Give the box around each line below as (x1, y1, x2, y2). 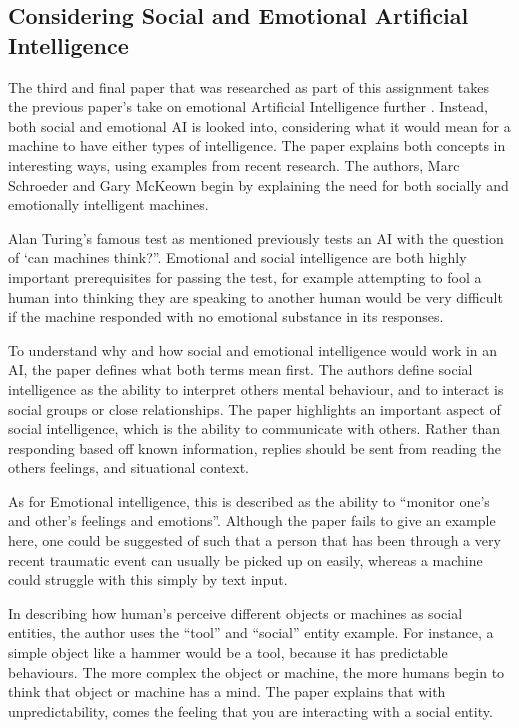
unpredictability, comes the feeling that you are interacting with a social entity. (8, 700, 493, 721)
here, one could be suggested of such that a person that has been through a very (8, 530, 501, 551)
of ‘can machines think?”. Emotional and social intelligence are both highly (8, 247, 467, 268)
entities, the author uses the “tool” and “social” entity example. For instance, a (8, 622, 494, 643)
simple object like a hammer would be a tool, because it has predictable (8, 642, 448, 663)
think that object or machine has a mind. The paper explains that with (8, 681, 446, 702)
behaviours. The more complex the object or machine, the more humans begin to (8, 661, 505, 682)
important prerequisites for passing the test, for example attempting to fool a (8, 266, 482, 287)
